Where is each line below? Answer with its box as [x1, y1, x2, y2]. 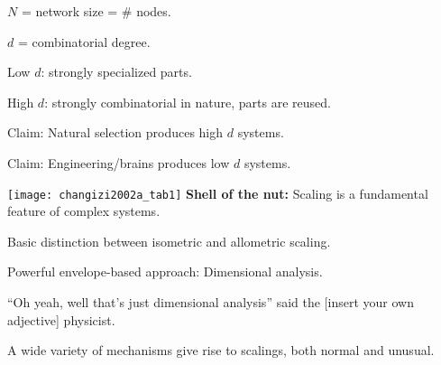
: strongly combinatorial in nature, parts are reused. [44, 92, 331, 111]
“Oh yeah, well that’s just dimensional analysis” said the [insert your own [7, 293, 414, 311]
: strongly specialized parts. [41, 62, 192, 81]
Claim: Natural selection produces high [7, 123, 224, 142]
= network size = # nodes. [21, 2, 171, 20]
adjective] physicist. [7, 310, 115, 329]
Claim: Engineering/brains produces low [7, 153, 230, 172]
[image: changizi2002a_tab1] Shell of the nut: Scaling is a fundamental [7, 183, 428, 202]
